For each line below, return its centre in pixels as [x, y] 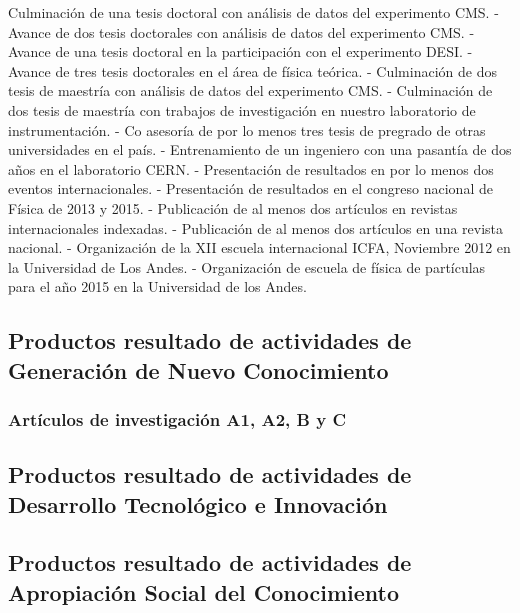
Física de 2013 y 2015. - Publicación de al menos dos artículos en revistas [233, 207]
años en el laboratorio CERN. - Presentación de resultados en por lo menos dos [251, 168]
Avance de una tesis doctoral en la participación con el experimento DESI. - [240, 51]
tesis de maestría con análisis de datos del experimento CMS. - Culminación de [250, 90]
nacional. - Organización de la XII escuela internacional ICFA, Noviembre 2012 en [259, 247]
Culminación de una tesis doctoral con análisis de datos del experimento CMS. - [253, 12]
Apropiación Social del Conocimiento [204, 591]
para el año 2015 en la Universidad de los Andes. [157, 286]
